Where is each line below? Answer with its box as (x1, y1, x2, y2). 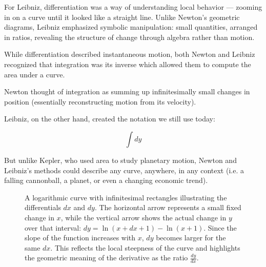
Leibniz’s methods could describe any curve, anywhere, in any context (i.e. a (4, 165, 244, 175)
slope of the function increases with (25, 232, 136, 243)
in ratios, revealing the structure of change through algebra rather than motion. (4, 31, 255, 42)
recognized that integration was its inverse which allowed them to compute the (4, 58, 251, 69)
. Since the (203, 222, 237, 233)
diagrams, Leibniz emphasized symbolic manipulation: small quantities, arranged (4, 22, 258, 32)
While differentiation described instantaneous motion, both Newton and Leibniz (4, 49, 255, 59)
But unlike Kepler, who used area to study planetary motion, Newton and (4, 154, 237, 165)
